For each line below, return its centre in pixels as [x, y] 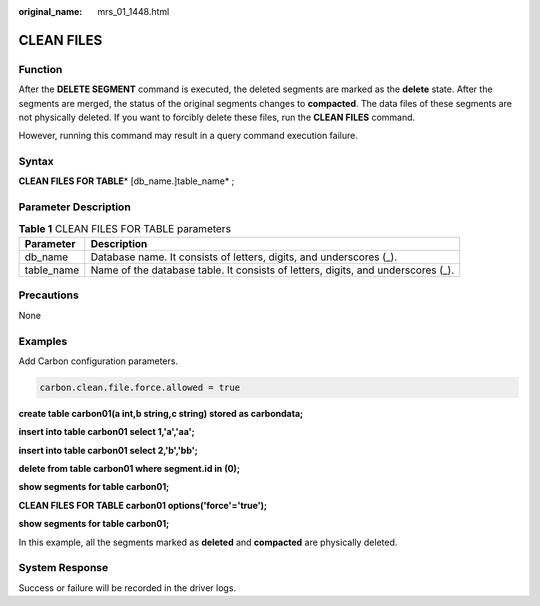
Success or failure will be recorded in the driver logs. [127, 587]
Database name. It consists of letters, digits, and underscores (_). [244, 257]
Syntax [36, 162]
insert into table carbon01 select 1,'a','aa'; [106, 432]
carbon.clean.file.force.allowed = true [139, 387]
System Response [63, 568]
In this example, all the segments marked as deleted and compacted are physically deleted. [208, 542]
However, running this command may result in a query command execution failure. [188, 136]
